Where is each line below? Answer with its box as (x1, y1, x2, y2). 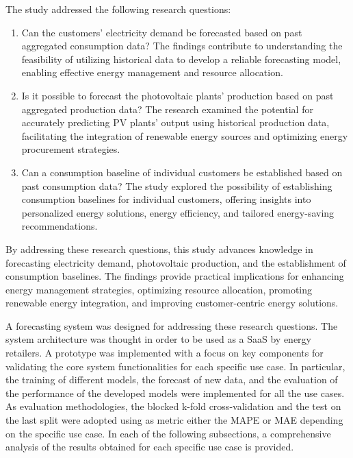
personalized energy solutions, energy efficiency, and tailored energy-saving (21, 205, 335, 219)
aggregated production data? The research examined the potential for (21, 101, 313, 116)
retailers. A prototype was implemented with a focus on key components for (5, 346, 324, 360)
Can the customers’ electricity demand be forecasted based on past (21, 25, 302, 39)
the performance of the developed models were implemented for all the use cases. (5, 385, 345, 400)
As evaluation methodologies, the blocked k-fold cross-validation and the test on (5, 399, 341, 413)
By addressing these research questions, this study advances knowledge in (5, 241, 313, 256)
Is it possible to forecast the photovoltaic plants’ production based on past (21, 88, 334, 102)
